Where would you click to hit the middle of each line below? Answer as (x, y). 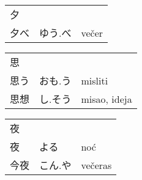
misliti (95, 80)
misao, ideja (106, 99)
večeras (96, 165)
